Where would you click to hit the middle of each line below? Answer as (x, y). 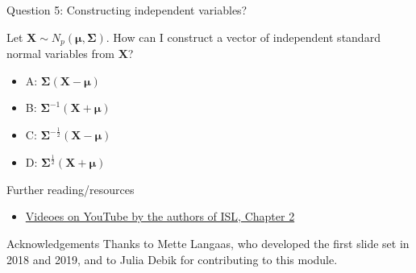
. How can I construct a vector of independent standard (243, 37)
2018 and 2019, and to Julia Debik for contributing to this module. (172, 259)
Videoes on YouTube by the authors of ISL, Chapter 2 (160, 216)
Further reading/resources (71, 189)
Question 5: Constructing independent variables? (127, 10)
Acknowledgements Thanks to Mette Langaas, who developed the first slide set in (208, 243)
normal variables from (60, 54)
